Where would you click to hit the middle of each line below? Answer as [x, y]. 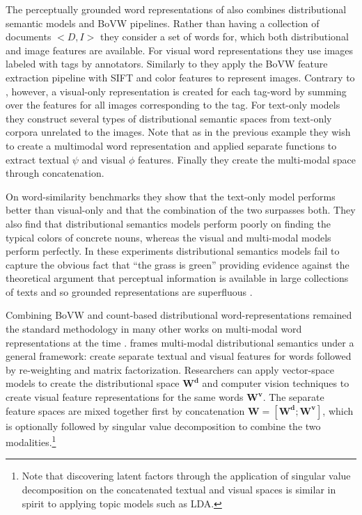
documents [29, 37]
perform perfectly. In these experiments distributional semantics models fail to [173, 251]
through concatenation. [55, 173]
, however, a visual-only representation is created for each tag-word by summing [176, 91]
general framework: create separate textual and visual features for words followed [179, 356]
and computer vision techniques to [276, 383]
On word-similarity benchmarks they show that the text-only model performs [171, 196]
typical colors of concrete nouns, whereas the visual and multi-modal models [168, 237]
